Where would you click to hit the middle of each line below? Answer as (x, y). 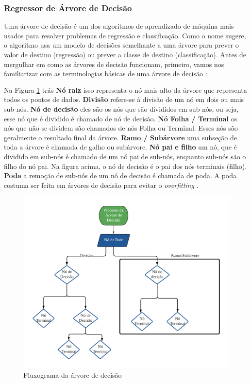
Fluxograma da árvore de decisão (73, 375)
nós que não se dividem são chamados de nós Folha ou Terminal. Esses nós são (121, 128)
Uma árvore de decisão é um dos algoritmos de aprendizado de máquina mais (119, 26)
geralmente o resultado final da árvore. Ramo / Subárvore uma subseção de (120, 137)
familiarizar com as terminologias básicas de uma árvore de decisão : (106, 74)
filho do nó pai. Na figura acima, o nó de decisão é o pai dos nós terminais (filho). (125, 166)
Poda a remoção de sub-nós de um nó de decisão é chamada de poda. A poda (120, 175)
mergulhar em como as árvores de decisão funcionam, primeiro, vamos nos (114, 64)
